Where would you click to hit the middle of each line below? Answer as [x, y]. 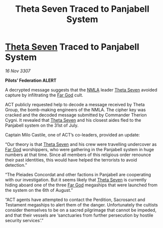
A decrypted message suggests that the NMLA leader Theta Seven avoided [81, 90]
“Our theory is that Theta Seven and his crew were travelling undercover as [81, 144]
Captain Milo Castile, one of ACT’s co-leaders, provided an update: [73, 135]
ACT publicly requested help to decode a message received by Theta [75, 104]
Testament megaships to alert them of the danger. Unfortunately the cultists [81, 205]
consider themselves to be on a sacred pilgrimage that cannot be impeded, [81, 210]
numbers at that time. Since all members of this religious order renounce [78, 155]
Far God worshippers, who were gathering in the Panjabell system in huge [80, 149]
